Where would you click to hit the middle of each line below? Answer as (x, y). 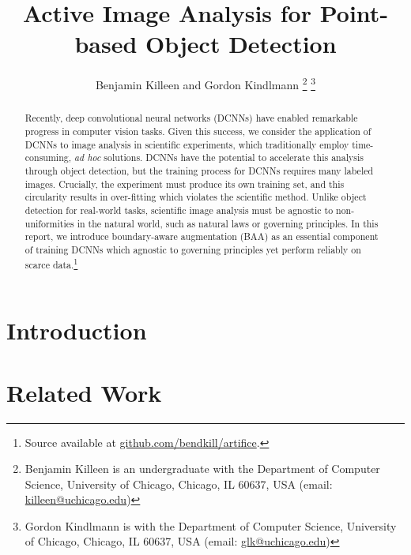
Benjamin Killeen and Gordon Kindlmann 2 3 (205, 83)
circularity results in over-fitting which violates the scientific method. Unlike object (196, 197)
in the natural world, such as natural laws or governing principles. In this (228, 223)
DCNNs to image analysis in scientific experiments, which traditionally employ (187, 144)
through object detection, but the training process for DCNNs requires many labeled (199, 170)
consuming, (48, 157)
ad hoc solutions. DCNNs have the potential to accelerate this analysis (219, 157)
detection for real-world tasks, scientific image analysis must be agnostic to (179, 210)
